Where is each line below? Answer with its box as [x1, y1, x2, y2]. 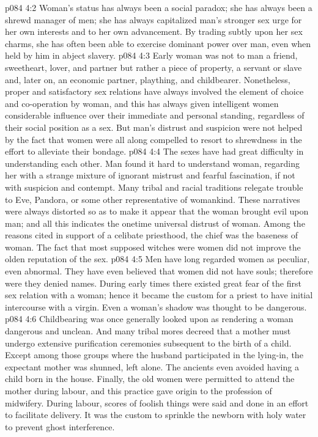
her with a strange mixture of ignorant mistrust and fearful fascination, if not [5, 169, 295, 182]
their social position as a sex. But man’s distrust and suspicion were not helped [5, 120, 303, 133]
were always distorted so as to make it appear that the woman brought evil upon [5, 205, 309, 218]
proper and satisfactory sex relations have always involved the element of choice [5, 85, 304, 98]
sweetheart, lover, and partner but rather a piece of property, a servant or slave [5, 61, 302, 73]
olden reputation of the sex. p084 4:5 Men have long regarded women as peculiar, [5, 252, 310, 265]
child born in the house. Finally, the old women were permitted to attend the [5, 372, 295, 385]
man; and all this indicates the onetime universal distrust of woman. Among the [5, 216, 305, 229]
